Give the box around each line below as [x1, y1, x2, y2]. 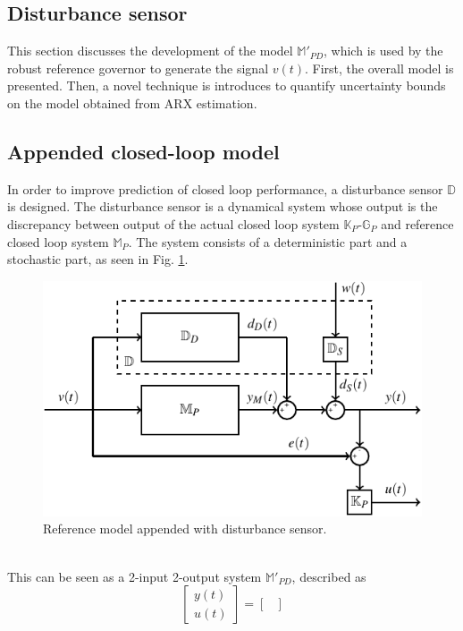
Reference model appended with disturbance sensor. [43, 519, 327, 538]
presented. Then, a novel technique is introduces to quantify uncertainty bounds [7, 76, 446, 95]
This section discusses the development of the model [7, 41, 293, 60]
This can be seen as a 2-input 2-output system [7, 567, 262, 585]
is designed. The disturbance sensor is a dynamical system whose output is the [7, 197, 438, 216]
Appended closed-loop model [7, 137, 280, 165]
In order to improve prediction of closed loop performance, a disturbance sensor [7, 179, 443, 198]
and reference [381, 214, 454, 233]
